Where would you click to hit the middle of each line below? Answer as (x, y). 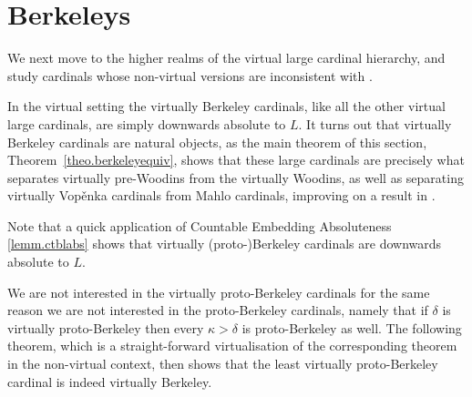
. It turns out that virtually (375, 123)
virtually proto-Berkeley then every (106, 327)
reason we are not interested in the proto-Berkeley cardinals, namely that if (218, 310)
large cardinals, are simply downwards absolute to (147, 123)
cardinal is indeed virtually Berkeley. (110, 381)
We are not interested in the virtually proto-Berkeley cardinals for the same (219, 292)
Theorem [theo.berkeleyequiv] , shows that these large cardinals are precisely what (236, 160)
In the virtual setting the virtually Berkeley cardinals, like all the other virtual (226, 106)
